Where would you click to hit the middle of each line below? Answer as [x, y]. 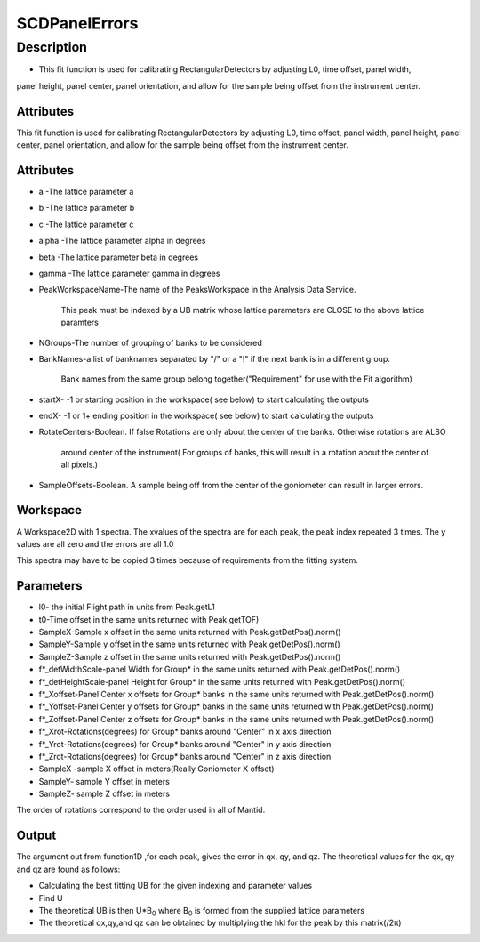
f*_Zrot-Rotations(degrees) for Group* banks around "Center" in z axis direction [185, 756]
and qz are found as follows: [68, 869]
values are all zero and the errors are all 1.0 [95, 543]
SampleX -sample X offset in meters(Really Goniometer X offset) [156, 769]
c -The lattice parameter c [86, 224]
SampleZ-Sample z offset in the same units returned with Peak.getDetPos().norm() [190, 656]
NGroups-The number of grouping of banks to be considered [150, 342]
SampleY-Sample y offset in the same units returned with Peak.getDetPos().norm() [190, 644]
